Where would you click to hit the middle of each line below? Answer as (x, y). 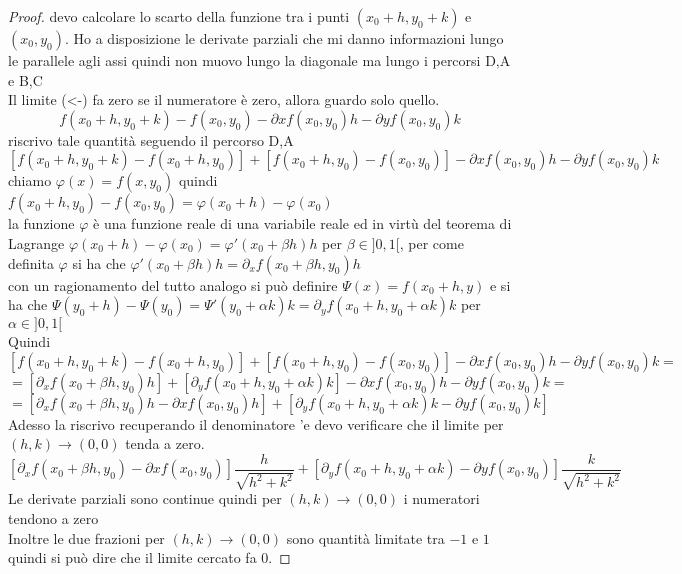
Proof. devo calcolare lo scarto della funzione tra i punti (179, 16)
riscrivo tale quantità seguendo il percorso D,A (151, 139)
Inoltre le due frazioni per (86, 537)
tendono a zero (53, 517)
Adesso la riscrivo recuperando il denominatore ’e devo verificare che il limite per (256, 423)
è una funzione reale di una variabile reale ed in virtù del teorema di (302, 223)
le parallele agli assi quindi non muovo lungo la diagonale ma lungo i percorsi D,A (259, 60)
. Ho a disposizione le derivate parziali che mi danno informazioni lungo (284, 38)
